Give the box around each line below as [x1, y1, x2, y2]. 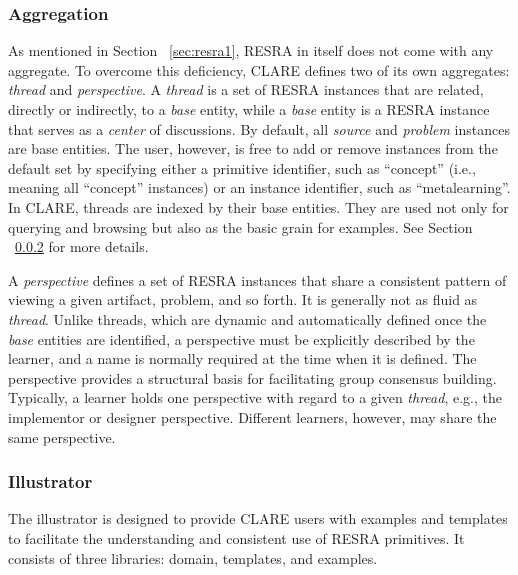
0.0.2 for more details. [15, 236, 149, 257]
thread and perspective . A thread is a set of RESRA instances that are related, [8, 79, 484, 100]
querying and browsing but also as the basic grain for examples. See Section [8, 216, 473, 237]
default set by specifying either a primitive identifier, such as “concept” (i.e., [8, 157, 476, 178]
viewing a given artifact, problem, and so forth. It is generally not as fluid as [8, 289, 478, 310]
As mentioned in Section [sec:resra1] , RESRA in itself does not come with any [8, 40, 494, 61]
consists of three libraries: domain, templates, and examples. [8, 547, 378, 568]
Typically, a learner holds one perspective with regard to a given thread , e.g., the [8, 387, 502, 408]
